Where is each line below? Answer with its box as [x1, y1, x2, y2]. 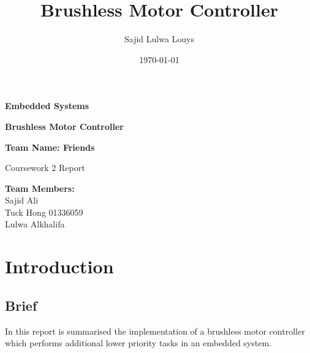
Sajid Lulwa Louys [124, 32, 195, 45]
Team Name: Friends [5, 140, 95, 153]
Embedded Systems [5, 99, 89, 112]
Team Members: [5, 181, 75, 194]
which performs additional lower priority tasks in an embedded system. [5, 336, 271, 349]
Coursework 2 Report [5, 161, 85, 174]
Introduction [5, 254, 114, 279]
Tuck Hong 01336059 [5, 205, 83, 218]
